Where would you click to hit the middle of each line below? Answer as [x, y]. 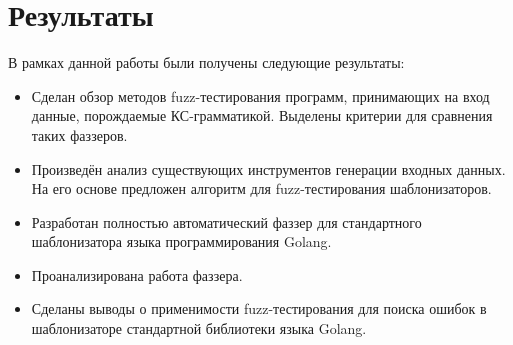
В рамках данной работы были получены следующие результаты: [206, 62]
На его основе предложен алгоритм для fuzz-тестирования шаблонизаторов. [261, 188]
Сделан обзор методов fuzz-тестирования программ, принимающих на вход [260, 95]
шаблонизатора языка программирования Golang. [181, 241]
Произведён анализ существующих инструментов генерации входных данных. [268, 168]
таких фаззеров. [79, 134]
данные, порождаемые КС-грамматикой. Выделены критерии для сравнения [262, 115]
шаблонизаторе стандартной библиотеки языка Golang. [199, 328]
